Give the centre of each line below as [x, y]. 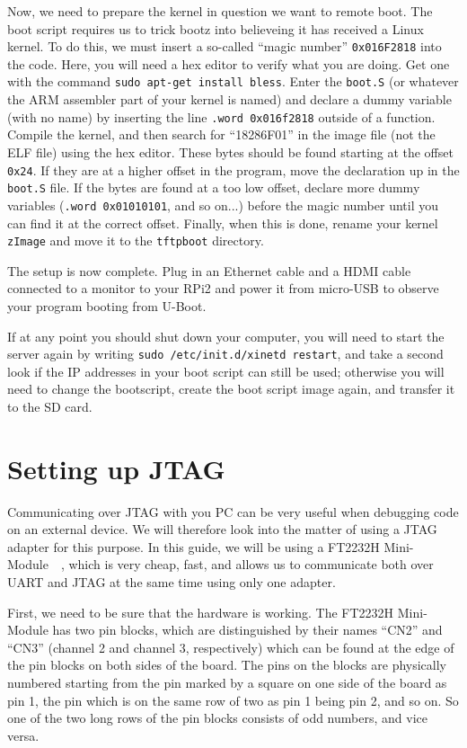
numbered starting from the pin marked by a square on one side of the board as [227, 683]
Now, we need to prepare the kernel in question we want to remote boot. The [220, 11]
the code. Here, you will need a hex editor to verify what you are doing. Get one [229, 63]
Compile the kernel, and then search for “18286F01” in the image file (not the [221, 134]
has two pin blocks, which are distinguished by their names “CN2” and [247, 630]
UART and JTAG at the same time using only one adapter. [172, 582]
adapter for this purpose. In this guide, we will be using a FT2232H [194, 546]
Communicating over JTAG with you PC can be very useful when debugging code [233, 511]
